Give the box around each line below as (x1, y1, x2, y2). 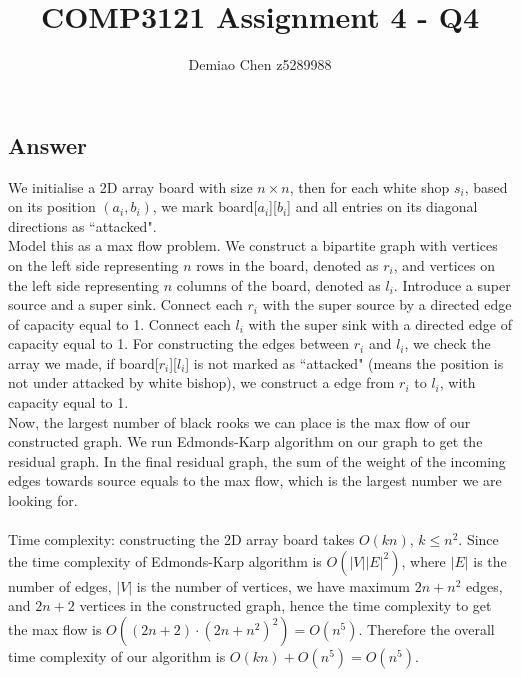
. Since (458, 529, 499, 550)
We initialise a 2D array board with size (8, 176, 253, 197)
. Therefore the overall (358, 619, 495, 639)
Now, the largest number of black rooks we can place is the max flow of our (8, 411, 471, 432)
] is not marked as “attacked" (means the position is (185, 352, 504, 373)
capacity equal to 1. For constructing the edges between (8, 333, 350, 354)
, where (401, 550, 446, 571)
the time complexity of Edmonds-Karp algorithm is (8, 550, 322, 571)
